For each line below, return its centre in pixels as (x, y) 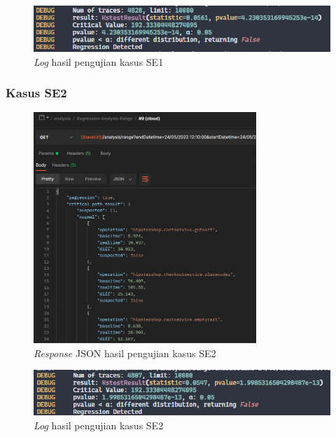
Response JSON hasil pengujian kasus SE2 (125, 353)
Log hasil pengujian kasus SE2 (99, 425)
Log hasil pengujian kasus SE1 (99, 61)
